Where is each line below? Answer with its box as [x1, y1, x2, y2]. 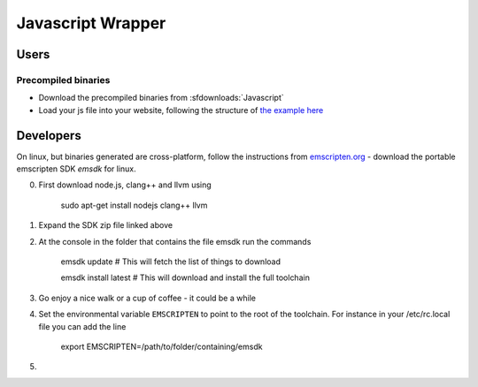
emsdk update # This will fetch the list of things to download [60, 256, 281, 267]
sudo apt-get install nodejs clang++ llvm [60, 200, 208, 210]
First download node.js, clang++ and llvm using [38, 179, 212, 190]
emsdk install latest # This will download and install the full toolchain [60, 272, 310, 283]
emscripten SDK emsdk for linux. [16, 163, 136, 174]
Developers [16, 128, 81, 143]
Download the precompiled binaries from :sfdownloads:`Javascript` [38, 93, 284, 103]
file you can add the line [38, 321, 127, 331]
